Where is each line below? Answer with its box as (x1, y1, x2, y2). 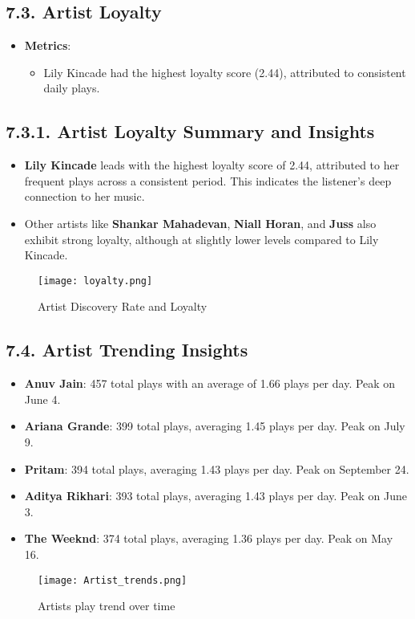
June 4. (24, 390, 61, 407)
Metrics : (24, 37, 71, 54)
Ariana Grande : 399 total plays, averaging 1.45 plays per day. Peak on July (24, 417, 405, 434)
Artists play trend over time (38, 597, 175, 614)
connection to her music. (24, 188, 145, 205)
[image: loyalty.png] (38, 275, 153, 287)
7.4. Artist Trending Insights (6, 337, 248, 362)
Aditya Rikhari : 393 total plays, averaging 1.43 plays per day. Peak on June (24, 487, 407, 504)
